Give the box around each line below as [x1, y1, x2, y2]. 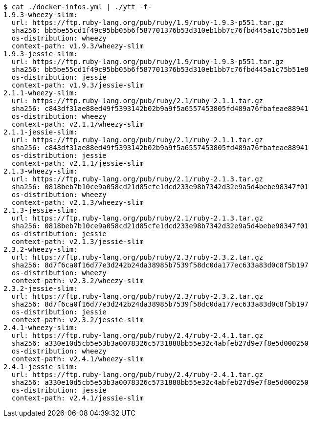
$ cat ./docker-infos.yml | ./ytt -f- [3, 3, 152, 11]
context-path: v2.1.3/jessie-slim [11, 238, 144, 245]
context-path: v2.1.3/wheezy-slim [11, 199, 144, 206]
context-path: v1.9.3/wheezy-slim [11, 42, 144, 50]
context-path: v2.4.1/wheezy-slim [11, 355, 144, 363]
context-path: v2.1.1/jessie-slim [11, 159, 144, 167]
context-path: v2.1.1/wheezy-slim [11, 120, 144, 128]
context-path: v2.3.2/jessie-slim [11, 316, 144, 324]
